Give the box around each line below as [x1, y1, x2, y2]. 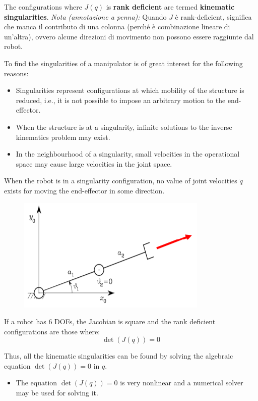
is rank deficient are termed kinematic [106, 2, 235, 12]
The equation [16, 377, 57, 388]
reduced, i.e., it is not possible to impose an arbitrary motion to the [16, 94, 226, 105]
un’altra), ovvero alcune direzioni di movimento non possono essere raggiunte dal [4, 31, 254, 41]
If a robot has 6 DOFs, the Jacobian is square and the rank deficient [4, 316, 216, 327]
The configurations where [4, 2, 82, 12]
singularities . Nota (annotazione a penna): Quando [4, 11, 167, 22]
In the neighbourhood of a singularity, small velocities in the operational [16, 148, 240, 159]
